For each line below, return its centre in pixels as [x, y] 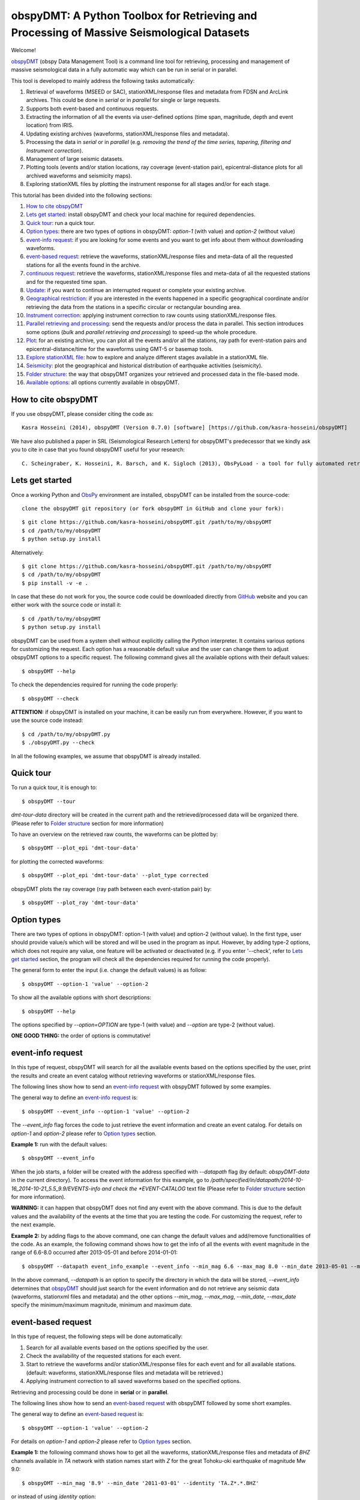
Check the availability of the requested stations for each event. [103, 1355]
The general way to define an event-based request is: [77, 1414]
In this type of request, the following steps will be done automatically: [97, 1336]
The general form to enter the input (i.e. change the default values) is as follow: [109, 970]
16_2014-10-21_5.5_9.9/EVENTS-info [56, 1189]
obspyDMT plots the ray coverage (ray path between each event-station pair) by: [112, 889]
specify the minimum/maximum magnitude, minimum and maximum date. [102, 1305]
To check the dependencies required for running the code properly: [94, 685]
